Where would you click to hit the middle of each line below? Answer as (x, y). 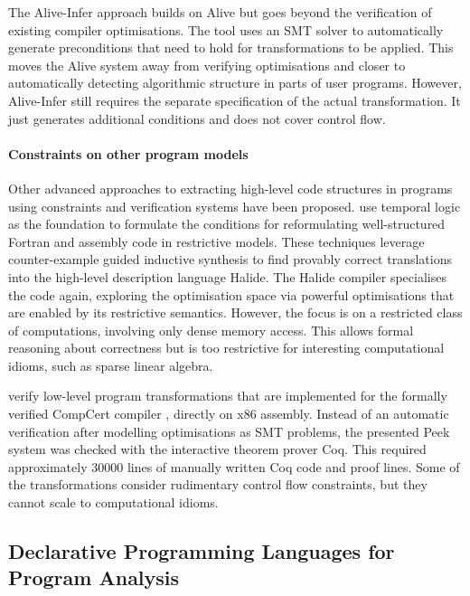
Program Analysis (94, 577)
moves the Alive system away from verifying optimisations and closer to (207, 65)
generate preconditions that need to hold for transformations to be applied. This (231, 47)
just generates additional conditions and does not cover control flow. (197, 118)
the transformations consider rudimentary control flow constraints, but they (218, 484)
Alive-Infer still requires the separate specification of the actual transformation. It (235, 100)
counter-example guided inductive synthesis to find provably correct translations (230, 259)
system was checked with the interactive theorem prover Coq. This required (217, 449)
